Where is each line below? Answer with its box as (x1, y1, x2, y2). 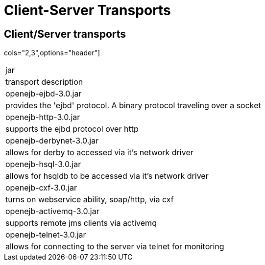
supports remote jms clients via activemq (5, 218, 157, 228)
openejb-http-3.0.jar (5, 112, 80, 122)
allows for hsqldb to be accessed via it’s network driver (5, 171, 209, 181)
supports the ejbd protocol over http (5, 124, 139, 134)
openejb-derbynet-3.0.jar (5, 136, 99, 146)
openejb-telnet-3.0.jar (5, 230, 86, 240)
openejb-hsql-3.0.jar (5, 159, 81, 169)
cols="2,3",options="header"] (4, 48, 100, 57)
